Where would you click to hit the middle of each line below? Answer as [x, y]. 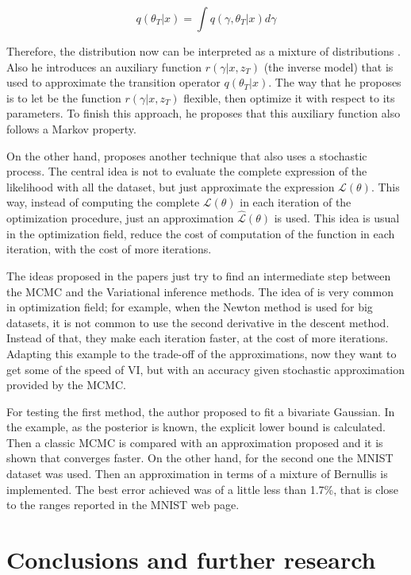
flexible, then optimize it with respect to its [289, 97]
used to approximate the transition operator [113, 82]
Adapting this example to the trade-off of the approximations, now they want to [202, 353]
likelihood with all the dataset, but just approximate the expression [171, 186]
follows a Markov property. [71, 128]
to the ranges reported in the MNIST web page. [123, 505]
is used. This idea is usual [337, 218]
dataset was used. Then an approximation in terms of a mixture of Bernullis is [197, 474]
